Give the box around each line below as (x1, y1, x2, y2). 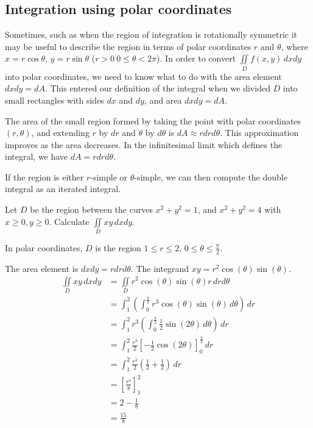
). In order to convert (156, 52, 236, 65)
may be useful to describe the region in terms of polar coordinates (5, 40, 251, 52)
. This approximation (219, 126, 299, 139)
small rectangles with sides (5, 93, 104, 106)
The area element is (5, 262, 79, 274)
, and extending (31, 126, 90, 139)
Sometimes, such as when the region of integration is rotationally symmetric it (5, 28, 298, 41)
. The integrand (130, 262, 189, 274)
